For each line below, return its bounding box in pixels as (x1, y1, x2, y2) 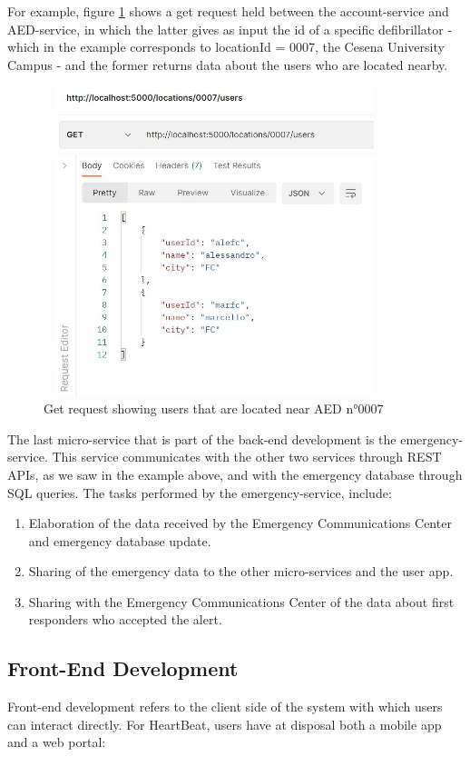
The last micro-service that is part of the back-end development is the (7, 429, 397, 448)
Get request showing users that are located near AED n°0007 (44, 399, 384, 418)
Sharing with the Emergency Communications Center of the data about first (28, 592, 455, 611)
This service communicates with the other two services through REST (52, 447, 442, 466)
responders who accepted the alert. (28, 610, 222, 629)
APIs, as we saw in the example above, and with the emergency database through (7, 464, 463, 483)
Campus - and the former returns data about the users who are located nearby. (7, 55, 448, 74)
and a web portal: (7, 732, 106, 752)
